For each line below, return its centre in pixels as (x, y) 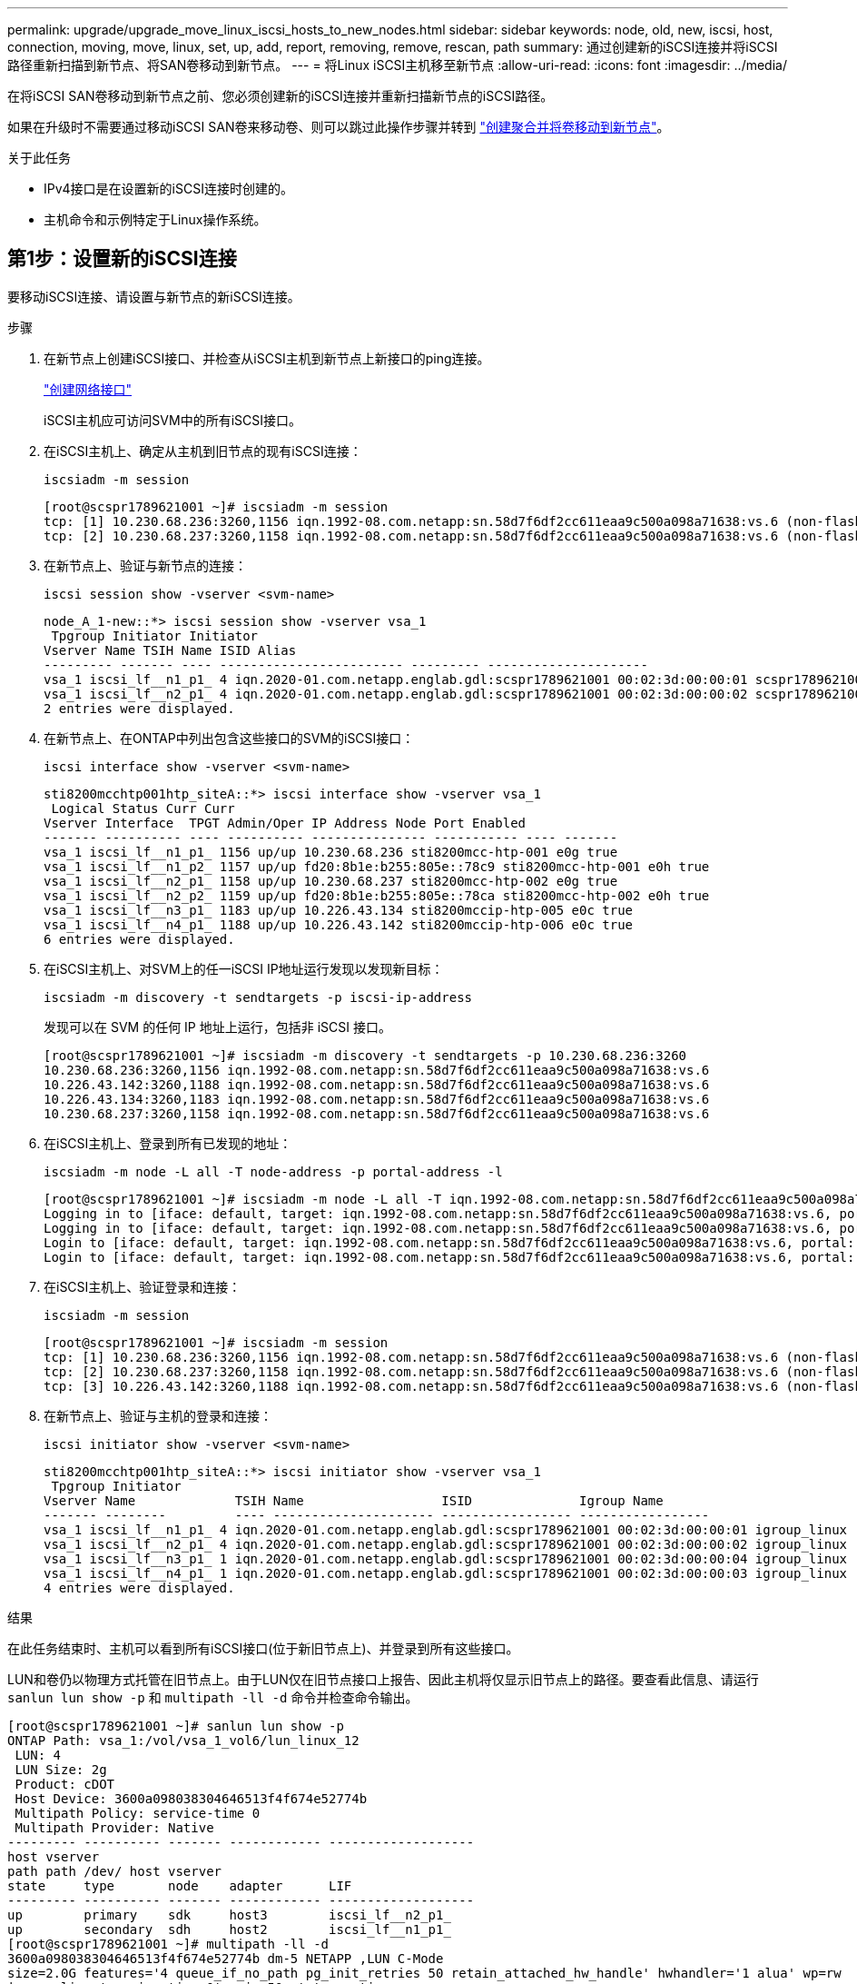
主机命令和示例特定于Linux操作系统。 (155, 219)
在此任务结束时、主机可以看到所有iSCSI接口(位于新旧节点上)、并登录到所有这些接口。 (263, 1648)
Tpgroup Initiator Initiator (155, 635)
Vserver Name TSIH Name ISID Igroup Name (354, 1500)
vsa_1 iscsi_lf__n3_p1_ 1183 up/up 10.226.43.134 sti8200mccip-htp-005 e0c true (339, 910)
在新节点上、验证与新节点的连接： (145, 565)
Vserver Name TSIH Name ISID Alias (170, 650)
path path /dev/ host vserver (115, 1871)
